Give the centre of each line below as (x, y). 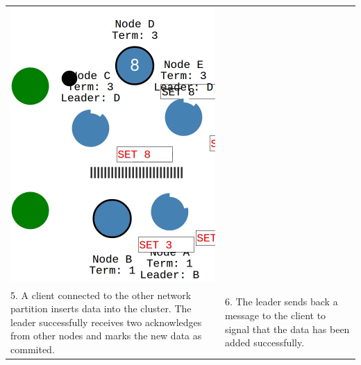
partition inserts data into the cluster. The (101, 308)
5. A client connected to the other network (101, 295)
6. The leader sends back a (281, 302)
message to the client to (275, 315)
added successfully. (265, 342)
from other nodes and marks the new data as (106, 336)
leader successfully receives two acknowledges (106, 322)
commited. (33, 349)
